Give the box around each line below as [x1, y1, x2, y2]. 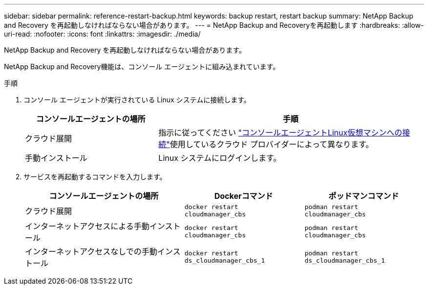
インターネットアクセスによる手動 [25, 221, 150, 231]
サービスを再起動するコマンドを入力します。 [23, 173, 167, 181]
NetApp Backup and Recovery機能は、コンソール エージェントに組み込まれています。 [4, 62, 280, 71]
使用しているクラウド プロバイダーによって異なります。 [170, 139, 374, 149]
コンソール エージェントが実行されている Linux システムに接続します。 [23, 96, 251, 104]
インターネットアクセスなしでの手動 [25, 247, 157, 256]
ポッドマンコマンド [328, 191, 399, 201]
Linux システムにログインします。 [158, 153, 281, 163]
